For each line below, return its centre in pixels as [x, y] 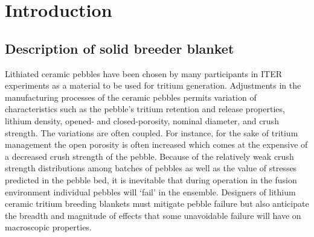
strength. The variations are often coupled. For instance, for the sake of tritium [152, 132]
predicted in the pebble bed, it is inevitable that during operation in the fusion [151, 179]
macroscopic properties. [48, 227]
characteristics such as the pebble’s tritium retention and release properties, [145, 109]
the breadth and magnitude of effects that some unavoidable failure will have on [153, 215]
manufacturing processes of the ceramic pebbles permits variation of [131, 97]
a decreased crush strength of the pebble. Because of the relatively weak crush [149, 156]
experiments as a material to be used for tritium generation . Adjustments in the [153, 85]
